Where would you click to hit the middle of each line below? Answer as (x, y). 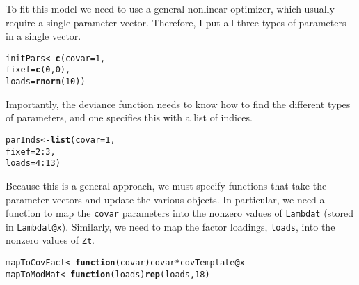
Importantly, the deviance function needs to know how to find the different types (178, 103)
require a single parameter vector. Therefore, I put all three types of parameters (176, 22)
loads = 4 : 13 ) (33, 163)
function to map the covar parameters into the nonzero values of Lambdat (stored (180, 213)
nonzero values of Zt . (50, 240)
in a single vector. (43, 36)
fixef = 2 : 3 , (31, 152)
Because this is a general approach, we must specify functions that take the (166, 185)
